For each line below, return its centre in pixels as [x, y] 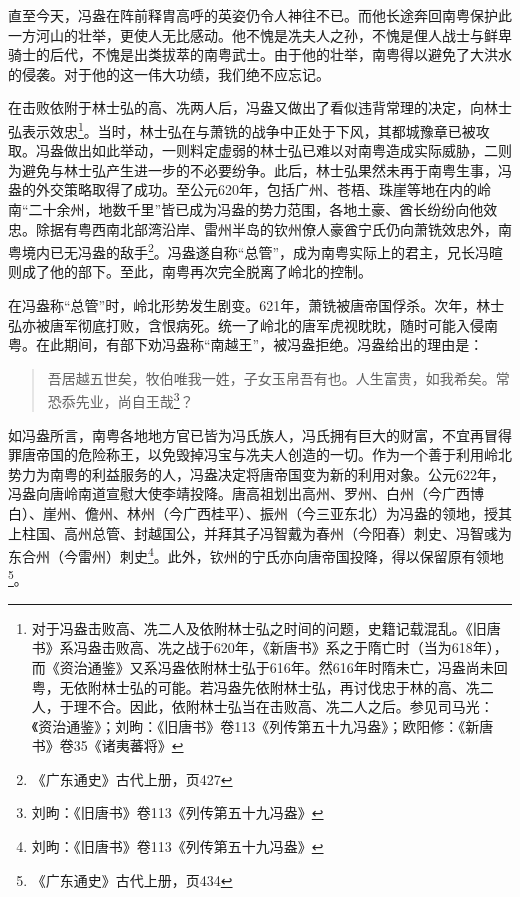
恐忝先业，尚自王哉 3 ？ [120, 400]
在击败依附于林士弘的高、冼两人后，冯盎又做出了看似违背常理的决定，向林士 [260, 107]
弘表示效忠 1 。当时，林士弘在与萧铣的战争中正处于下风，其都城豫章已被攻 [249, 129]
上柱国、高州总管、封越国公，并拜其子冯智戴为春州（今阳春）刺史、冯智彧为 [260, 532]
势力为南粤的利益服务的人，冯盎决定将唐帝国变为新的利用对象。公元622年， [256, 473]
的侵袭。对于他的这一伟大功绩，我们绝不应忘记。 [169, 73]
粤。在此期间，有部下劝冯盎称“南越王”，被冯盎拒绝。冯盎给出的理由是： [246, 344]
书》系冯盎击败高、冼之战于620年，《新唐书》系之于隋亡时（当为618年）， [269, 647]
